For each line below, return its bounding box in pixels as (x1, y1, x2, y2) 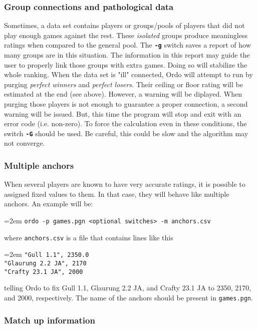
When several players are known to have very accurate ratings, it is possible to (4, 179, 245, 189)
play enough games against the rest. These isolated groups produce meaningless (4, 30, 247, 40)
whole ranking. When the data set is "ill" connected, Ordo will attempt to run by (4, 69, 253, 80)
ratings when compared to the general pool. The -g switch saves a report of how (4, 40, 251, 50)
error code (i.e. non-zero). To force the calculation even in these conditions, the (4, 118, 247, 129)
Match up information (4, 313, 95, 326)
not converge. (4, 138, 45, 148)
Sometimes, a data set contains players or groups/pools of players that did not (4, 20, 245, 31)
